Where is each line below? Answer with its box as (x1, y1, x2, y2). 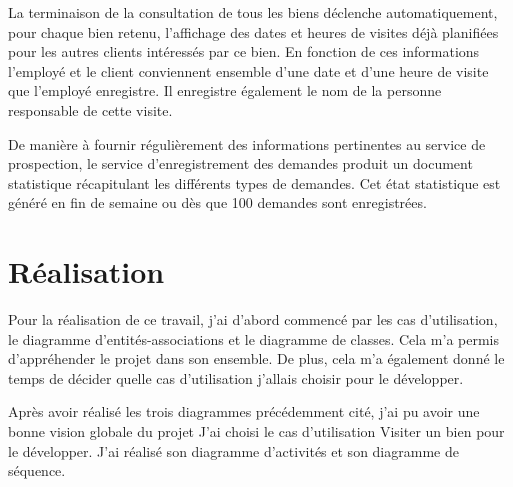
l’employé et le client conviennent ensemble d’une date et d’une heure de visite (8, 60, 489, 81)
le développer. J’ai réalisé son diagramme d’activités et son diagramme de (8, 440, 459, 461)
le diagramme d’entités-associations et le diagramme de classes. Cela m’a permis (8, 328, 500, 349)
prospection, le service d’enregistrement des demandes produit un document (8, 153, 473, 174)
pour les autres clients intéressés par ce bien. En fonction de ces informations (8, 41, 480, 62)
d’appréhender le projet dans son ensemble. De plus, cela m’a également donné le (8, 348, 505, 369)
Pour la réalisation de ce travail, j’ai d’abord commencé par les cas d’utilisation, (8, 309, 498, 330)
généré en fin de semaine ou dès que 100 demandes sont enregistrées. (8, 192, 427, 213)
